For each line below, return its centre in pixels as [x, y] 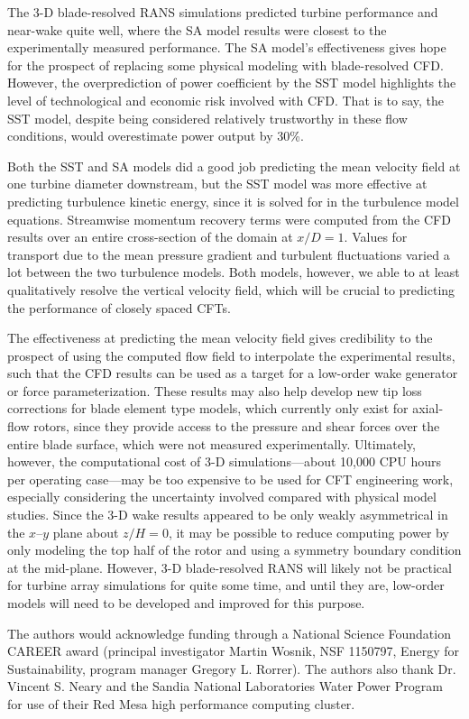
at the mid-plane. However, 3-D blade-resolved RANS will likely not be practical [230, 567]
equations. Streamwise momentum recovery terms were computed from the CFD [229, 219]
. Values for [376, 237]
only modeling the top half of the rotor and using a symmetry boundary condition [234, 550]
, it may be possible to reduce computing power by [308, 532]
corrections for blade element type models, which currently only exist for [208, 408]
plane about [86, 532]
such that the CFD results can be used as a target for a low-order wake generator [233, 373]
